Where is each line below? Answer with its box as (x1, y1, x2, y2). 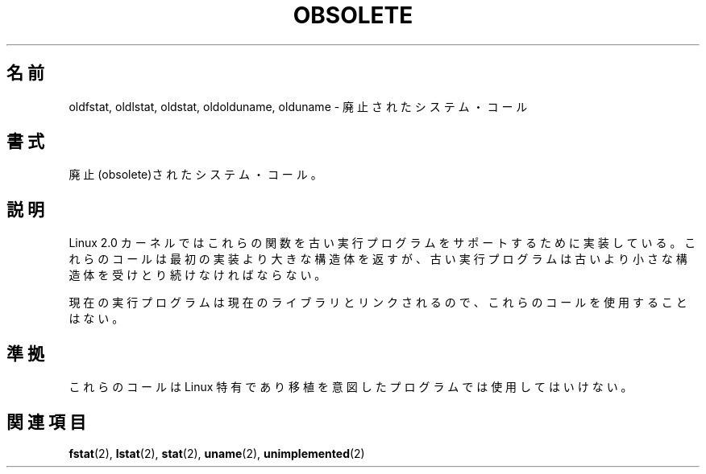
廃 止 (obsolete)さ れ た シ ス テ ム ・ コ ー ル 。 (69, 167, 322, 182)
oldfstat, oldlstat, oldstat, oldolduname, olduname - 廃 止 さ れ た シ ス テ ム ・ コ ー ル (69, 99, 528, 113)
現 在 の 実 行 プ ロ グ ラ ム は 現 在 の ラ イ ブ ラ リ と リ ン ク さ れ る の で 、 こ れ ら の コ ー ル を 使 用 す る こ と (69, 295, 687, 310)
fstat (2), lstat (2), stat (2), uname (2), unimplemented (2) (69, 446, 365, 460)
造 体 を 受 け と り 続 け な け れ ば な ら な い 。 (69, 268, 326, 282)
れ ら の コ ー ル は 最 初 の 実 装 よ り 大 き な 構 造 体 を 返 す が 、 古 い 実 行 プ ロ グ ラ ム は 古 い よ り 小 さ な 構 (69, 252, 687, 266)
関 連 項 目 (6, 411, 86, 432)
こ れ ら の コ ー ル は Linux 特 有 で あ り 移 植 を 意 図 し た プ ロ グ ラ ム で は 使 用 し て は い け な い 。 (69, 380, 633, 394)
